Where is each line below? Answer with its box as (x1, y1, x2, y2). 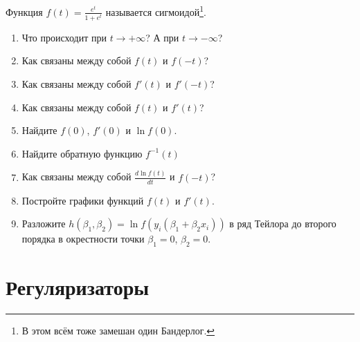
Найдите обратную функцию (21, 146, 143, 160)
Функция (6, 4, 43, 19)
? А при (145, 30, 179, 44)
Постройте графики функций (21, 193, 144, 207)
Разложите (21, 216, 66, 231)
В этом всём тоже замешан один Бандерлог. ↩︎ (21, 323, 215, 338)
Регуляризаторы (6, 273, 150, 301)
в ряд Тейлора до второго (229, 216, 336, 231)
